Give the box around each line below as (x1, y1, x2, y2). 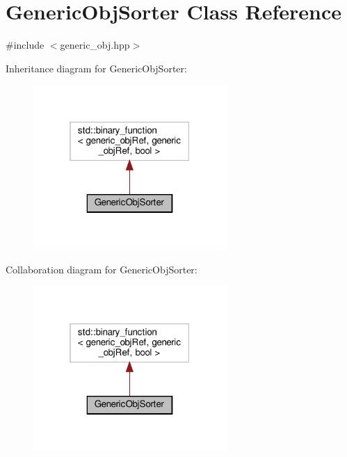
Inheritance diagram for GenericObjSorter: (6, 61, 187, 75)
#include (6, 38, 45, 52)
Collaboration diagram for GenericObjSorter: (6, 262, 197, 276)
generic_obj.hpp (60, 38, 130, 52)
